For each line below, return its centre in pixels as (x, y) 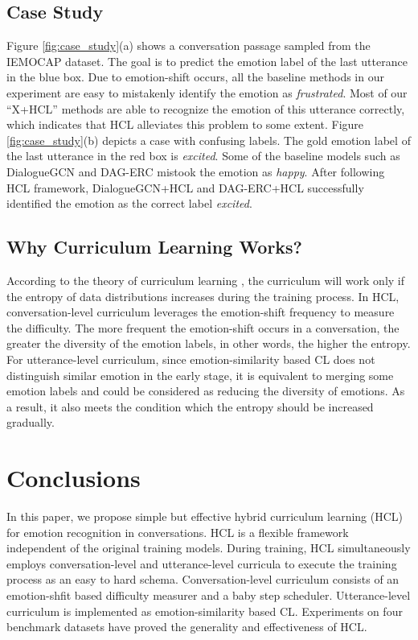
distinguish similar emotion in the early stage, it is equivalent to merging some (200, 375)
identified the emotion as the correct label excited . (129, 203)
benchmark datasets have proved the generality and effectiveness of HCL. (187, 627)
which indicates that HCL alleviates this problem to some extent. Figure (185, 124)
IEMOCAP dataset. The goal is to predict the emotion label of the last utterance (207, 61)
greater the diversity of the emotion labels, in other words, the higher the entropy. (209, 343)
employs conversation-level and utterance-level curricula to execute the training (202, 563)
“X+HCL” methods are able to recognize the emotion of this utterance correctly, (206, 108)
